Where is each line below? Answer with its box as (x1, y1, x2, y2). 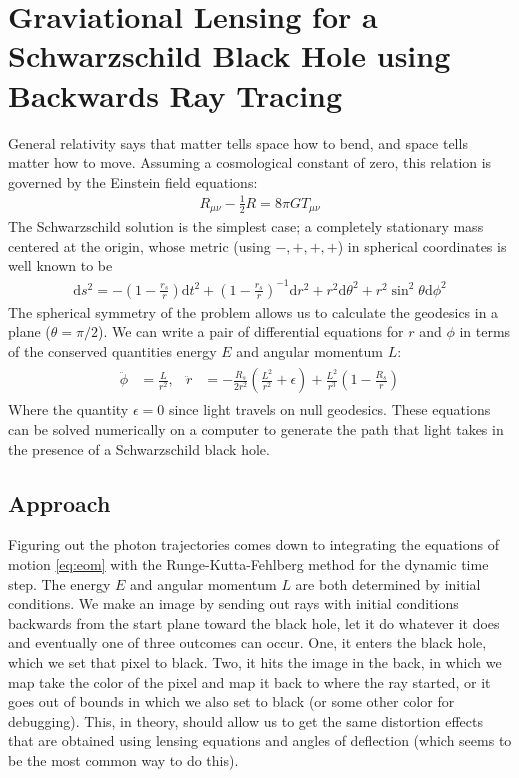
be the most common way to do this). (8, 749, 239, 770)
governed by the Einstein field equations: (8, 171, 258, 192)
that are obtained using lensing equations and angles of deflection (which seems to (8, 730, 512, 751)
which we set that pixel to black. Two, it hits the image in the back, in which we (8, 651, 502, 672)
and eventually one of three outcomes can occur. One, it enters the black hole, (8, 632, 487, 653)
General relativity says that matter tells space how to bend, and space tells (8, 132, 468, 153)
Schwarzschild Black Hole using (8, 35, 451, 76)
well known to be (8, 255, 113, 276)
